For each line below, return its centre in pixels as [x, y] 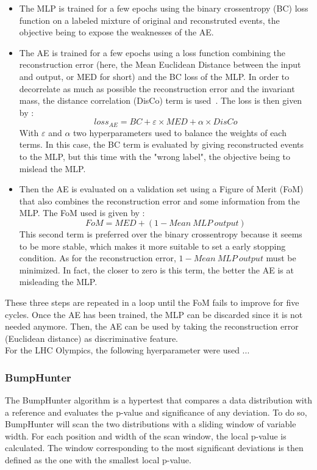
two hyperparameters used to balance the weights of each [180, 132]
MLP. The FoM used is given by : [82, 213]
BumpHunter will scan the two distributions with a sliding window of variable [151, 424]
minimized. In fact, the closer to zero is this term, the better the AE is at [156, 269]
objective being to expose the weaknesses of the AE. [116, 32]
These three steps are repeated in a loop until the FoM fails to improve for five [152, 302]
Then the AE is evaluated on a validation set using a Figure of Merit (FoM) [161, 189]
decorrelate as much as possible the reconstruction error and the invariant [157, 88]
